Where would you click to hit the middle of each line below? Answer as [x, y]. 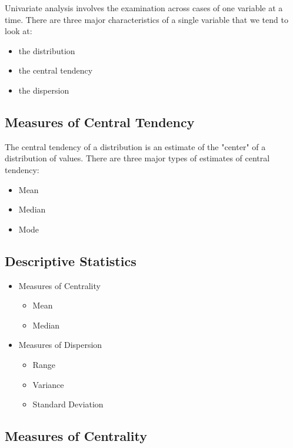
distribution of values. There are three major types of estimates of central [137, 158]
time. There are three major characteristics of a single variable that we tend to [146, 19]
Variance [48, 384]
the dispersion [44, 90]
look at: [19, 31]
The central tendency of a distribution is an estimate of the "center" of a [135, 146]
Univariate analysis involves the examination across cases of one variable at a [144, 8]
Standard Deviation [68, 404]
